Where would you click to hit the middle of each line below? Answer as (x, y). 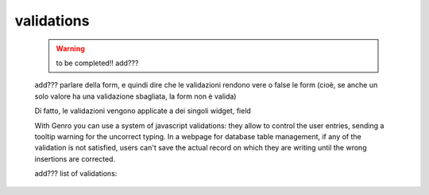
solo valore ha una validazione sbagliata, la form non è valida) (135, 96)
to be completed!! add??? (97, 63)
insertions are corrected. (75, 158)
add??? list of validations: (76, 174)
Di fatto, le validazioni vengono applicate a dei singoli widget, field (143, 111)
